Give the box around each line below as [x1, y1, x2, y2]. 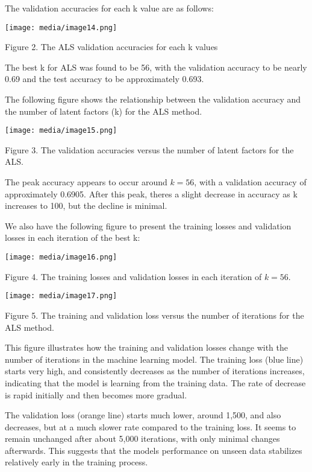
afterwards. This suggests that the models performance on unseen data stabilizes [5, 444, 302, 456]
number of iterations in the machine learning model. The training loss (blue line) [5, 352, 304, 365]
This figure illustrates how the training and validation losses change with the [5, 341, 288, 354]
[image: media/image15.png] [5, 126, 117, 135]
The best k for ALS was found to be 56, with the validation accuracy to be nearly [5, 60, 307, 73]
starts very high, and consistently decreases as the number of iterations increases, [5, 365, 305, 377]
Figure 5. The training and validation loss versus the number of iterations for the [5, 308, 304, 321]
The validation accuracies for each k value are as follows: [5, 2, 214, 14]
